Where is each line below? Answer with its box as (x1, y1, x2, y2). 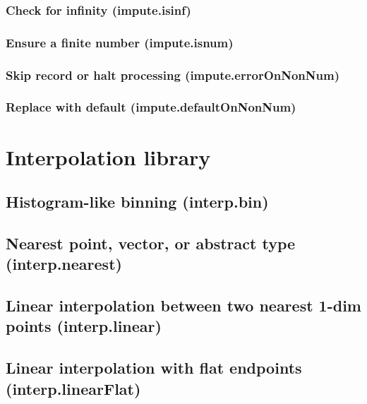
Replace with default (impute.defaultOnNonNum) (6, 98, 296, 116)
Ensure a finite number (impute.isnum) (6, 33, 234, 51)
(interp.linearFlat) (6, 377, 141, 399)
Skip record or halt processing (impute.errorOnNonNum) (6, 66, 339, 83)
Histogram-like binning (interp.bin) (6, 191, 269, 213)
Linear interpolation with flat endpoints (6, 357, 302, 379)
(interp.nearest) (6, 253, 122, 275)
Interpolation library (6, 142, 211, 171)
